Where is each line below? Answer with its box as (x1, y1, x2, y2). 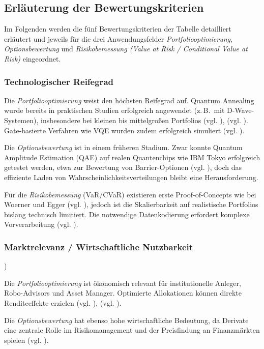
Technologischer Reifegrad (4, 75, 113, 88)
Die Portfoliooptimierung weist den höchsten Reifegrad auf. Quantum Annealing (4, 95, 254, 105)
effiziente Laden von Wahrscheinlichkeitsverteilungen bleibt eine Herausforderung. (4, 171, 258, 182)
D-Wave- (227, 105, 254, 115)
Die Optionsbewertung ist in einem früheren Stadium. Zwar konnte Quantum (4, 142, 243, 153)
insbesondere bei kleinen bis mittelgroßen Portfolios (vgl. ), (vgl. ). (41, 114, 248, 125)
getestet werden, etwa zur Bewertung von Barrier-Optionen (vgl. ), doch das (4, 162, 242, 172)
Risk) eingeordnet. (4, 53, 61, 64)
